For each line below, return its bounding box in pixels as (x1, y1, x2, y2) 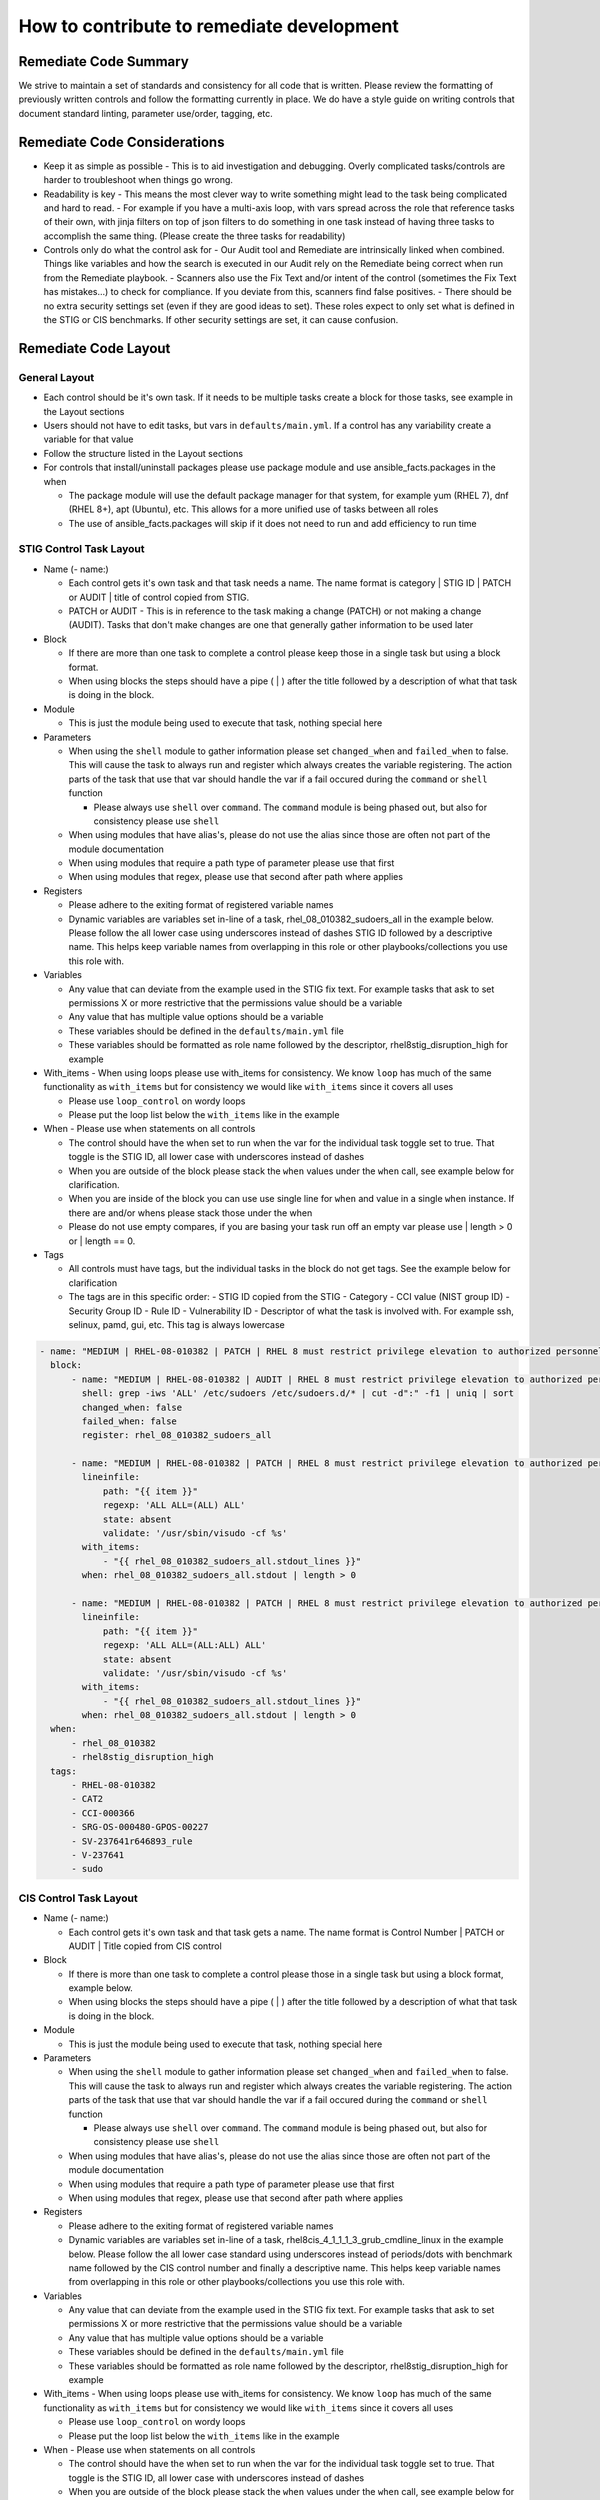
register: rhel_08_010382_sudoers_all (81, 1430, 272, 1441)
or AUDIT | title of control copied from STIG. (68, 591, 250, 603)
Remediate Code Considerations (18, 133, 225, 150)
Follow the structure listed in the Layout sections (43, 447, 244, 459)
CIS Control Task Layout (18, 1891, 139, 1905)
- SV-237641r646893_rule (71, 1835, 194, 1847)
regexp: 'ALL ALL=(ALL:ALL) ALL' (102, 1640, 267, 1651)
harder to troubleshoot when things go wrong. (43, 174, 234, 186)
